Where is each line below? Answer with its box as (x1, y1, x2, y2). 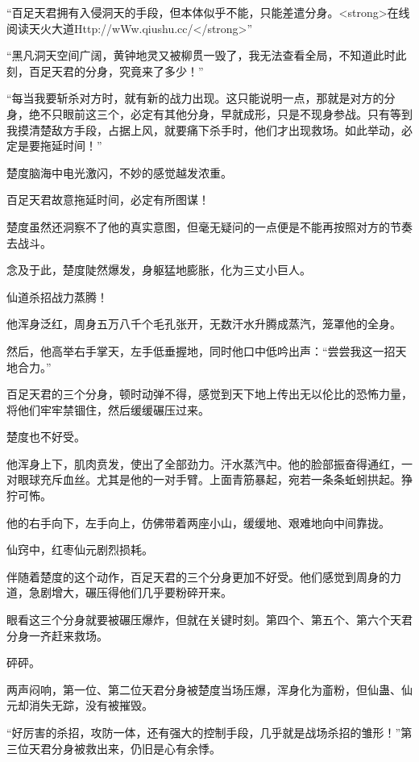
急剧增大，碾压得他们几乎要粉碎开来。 (28, 584, 232, 601)
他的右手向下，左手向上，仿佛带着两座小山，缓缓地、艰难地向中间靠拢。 (6, 514, 390, 531)
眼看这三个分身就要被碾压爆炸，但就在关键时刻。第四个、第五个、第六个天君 (6, 611, 413, 628)
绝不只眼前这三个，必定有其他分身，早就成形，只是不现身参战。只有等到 (28, 105, 413, 122)
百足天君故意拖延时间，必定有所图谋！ (6, 191, 209, 208)
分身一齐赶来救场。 (6, 627, 108, 643)
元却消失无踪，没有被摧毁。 (6, 697, 153, 714)
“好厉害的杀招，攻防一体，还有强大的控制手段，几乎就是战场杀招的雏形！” (6, 724, 401, 740)
